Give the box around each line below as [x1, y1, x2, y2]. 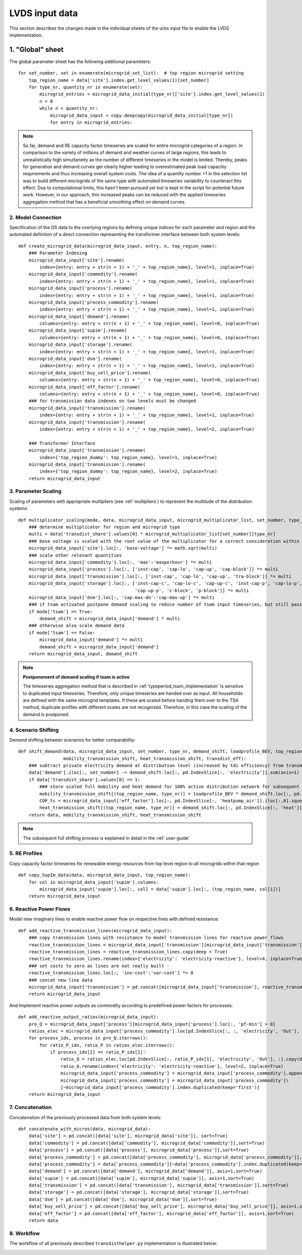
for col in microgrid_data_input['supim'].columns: [28, 879, 159, 885]
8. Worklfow [9, 1230, 40, 1237]
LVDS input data [9, 8, 78, 19]
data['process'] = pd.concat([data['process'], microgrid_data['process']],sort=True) [28, 1147, 249, 1153]
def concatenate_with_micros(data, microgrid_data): [18, 1126, 151, 1132]
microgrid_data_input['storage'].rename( [28, 342, 133, 347]
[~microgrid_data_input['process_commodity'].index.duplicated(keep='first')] [60, 1085, 260, 1090]
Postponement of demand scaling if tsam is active [23, 674, 130, 680]
